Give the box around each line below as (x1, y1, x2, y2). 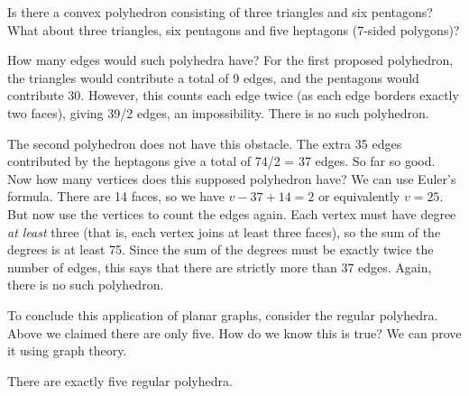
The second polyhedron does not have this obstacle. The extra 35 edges (7, 134, 402, 152)
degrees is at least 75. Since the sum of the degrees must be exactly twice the (7, 240, 434, 259)
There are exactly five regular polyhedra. (7, 371, 233, 390)
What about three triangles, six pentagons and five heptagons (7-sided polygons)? (7, 20, 460, 39)
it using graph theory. (7, 341, 127, 360)
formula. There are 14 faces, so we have (7, 187, 225, 206)
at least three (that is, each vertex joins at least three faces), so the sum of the (7, 222, 441, 241)
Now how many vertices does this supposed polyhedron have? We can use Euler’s (7, 169, 456, 188)
